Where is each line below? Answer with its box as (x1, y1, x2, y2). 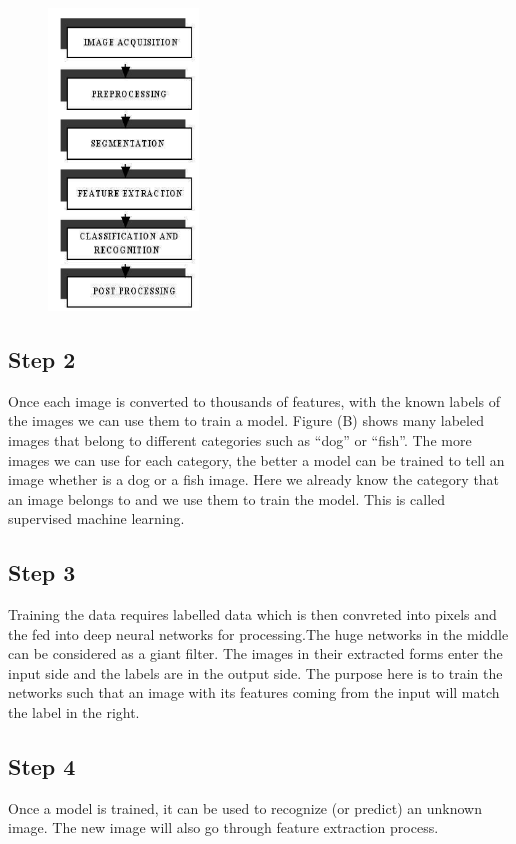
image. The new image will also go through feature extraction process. (8, 817, 439, 838)
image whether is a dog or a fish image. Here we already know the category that (8, 469, 500, 490)
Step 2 (8, 343, 76, 374)
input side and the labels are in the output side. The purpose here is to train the (8, 662, 503, 683)
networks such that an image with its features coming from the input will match (8, 682, 500, 703)
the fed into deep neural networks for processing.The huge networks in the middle (8, 623, 509, 644)
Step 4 (8, 751, 76, 782)
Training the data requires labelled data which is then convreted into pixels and (8, 604, 497, 625)
